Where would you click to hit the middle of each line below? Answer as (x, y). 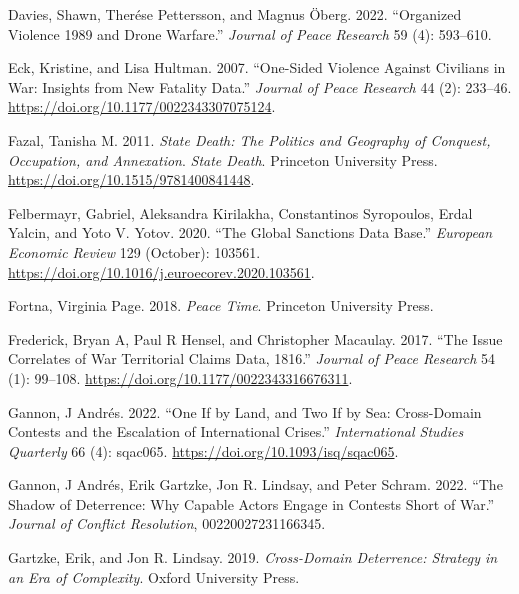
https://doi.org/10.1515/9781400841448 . (131, 179)
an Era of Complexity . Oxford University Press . (154, 576)
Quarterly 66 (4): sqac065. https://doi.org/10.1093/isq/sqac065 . (203, 450)
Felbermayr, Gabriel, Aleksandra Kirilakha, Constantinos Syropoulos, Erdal (240, 212)
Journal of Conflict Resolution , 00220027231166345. (167, 523)
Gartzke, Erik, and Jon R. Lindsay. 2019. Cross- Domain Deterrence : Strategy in (253, 557)
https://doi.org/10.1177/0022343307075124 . (142, 106)
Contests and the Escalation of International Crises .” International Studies (236, 431)
